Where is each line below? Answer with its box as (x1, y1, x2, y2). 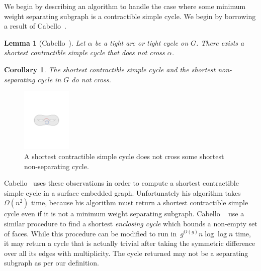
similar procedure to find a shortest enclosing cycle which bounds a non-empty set (4, 218, 257, 228)
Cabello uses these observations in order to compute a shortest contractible (4, 178, 239, 188)
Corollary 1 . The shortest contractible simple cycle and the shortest (4, 64, 216, 74)
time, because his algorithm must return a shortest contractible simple (31, 197, 248, 208)
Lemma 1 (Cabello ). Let (4, 37, 85, 48)
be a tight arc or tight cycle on (95, 37, 189, 48)
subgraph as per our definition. (4, 257, 99, 268)
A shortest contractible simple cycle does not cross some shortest (24, 151, 224, 161)
